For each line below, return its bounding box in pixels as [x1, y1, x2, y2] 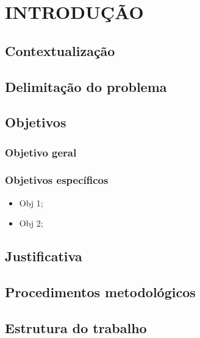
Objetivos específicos [5, 172, 109, 188]
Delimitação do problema [5, 77, 167, 96]
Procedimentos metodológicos [5, 283, 196, 301]
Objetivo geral [5, 144, 77, 160]
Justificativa [5, 247, 82, 266]
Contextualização [5, 41, 115, 60]
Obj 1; [19, 196, 43, 209]
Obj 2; [19, 217, 43, 230]
